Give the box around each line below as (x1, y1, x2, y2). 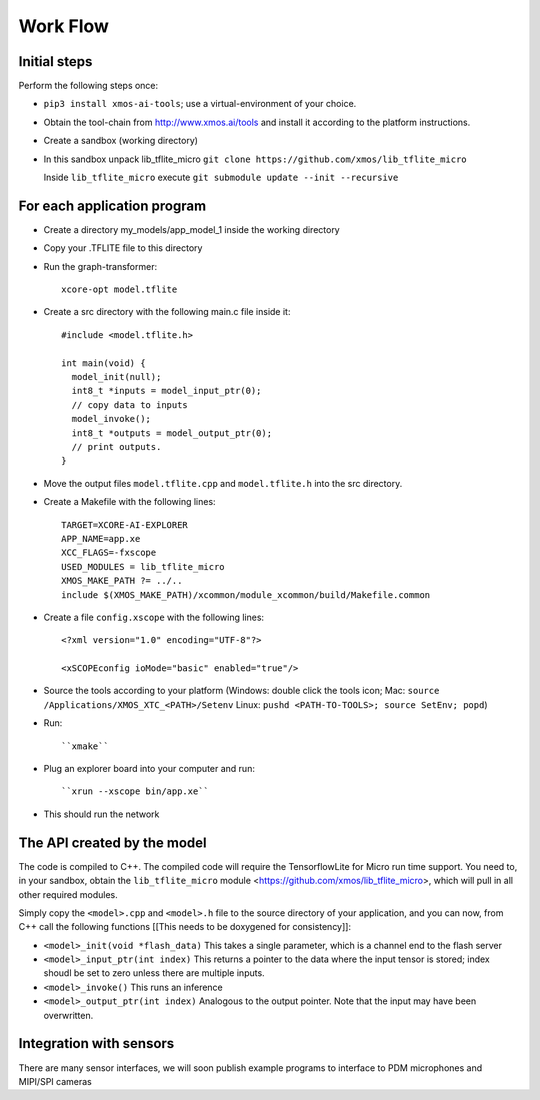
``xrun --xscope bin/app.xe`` (61, 786, 210, 797)
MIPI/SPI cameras (18, 1075, 92, 1087)
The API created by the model (18, 834, 207, 851)
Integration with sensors (18, 1035, 175, 1052)
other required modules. (18, 888, 119, 900)
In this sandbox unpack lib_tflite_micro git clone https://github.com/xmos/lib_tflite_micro (43, 153, 467, 165)
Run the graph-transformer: (43, 260, 158, 272)
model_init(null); (71, 371, 162, 383)
